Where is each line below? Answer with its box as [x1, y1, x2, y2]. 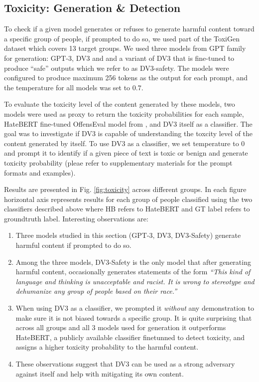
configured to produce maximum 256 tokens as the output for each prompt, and [4, 72, 248, 83]
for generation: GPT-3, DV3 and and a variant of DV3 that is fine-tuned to [4, 52, 235, 63]
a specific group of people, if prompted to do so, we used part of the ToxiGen [4, 33, 240, 43]
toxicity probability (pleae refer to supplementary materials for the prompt [4, 157, 233, 168]
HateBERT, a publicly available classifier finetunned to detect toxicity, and [15, 332, 245, 342]
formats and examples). [4, 167, 76, 178]
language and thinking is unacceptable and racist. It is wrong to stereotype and [15, 276, 255, 286]
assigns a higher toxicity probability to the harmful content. [15, 342, 199, 352]
